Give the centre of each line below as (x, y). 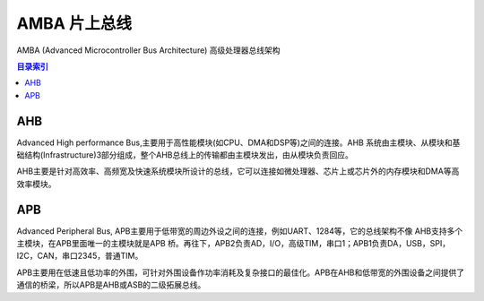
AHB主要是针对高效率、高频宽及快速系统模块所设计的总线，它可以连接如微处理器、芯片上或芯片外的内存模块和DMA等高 (238, 171)
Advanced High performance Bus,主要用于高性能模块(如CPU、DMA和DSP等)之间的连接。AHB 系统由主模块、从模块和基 (238, 142)
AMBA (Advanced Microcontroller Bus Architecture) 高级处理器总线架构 (149, 50)
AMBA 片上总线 (74, 23)
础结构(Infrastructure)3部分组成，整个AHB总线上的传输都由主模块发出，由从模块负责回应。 (185, 155)
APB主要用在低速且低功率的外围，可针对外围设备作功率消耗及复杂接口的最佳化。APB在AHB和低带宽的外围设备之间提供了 (241, 272)
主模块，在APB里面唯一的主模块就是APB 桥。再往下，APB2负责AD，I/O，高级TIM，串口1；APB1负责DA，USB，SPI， (233, 244)
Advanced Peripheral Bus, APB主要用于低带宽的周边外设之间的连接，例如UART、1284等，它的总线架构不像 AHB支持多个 (240, 231)
